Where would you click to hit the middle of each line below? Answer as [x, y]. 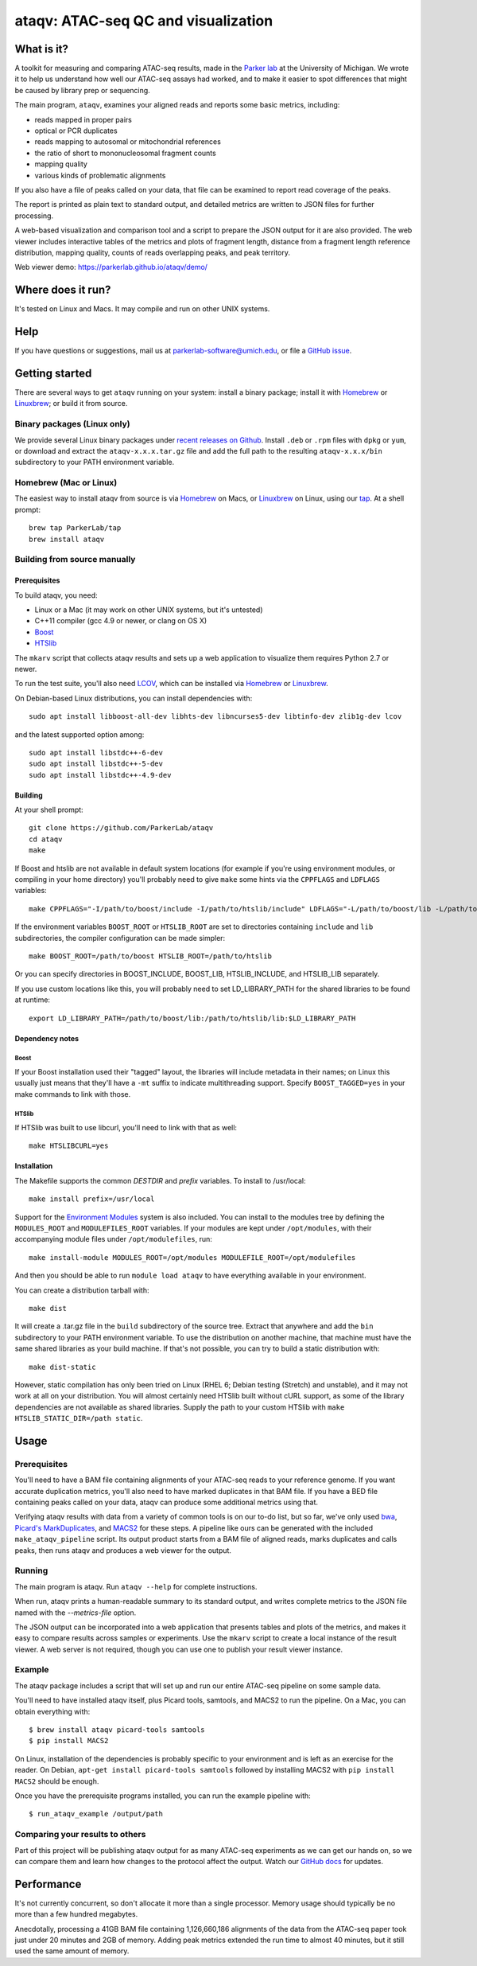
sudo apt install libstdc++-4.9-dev [100, 775]
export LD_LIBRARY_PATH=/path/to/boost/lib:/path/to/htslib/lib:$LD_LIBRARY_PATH [192, 1018]
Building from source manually [75, 560]
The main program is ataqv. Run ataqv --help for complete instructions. [136, 1586]
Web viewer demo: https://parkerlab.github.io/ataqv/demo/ [111, 267]
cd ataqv [46, 839]
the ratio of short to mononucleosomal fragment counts [125, 153]
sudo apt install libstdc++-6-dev [96, 753]
